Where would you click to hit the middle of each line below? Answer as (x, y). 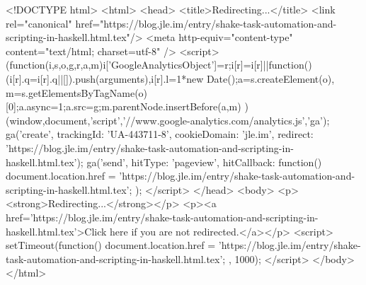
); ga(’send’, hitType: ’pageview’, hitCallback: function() (199, 162)
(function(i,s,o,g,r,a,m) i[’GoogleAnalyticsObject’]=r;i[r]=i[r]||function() (159, 65)
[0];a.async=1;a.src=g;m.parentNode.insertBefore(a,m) (124, 106)
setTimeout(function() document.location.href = (111, 245)
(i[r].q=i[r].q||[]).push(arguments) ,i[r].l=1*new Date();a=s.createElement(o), (170, 78)
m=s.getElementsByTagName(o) (77, 92)
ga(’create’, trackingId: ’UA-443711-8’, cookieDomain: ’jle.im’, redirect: (160, 134)
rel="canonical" (39, 23)
